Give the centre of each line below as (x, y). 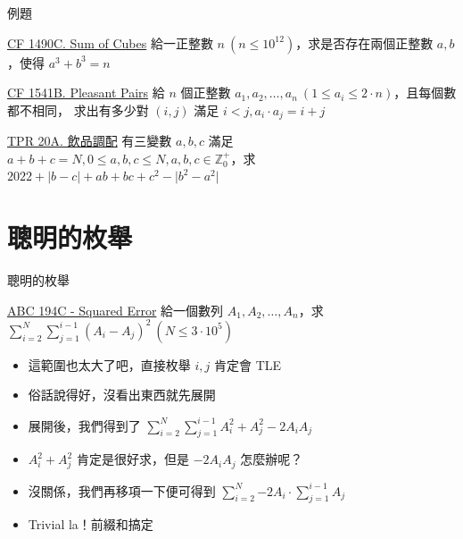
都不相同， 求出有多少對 (78, 109)
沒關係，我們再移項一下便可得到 (122, 490)
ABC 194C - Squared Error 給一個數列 (116, 310)
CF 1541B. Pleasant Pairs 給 (86, 93)
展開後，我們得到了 (84, 425)
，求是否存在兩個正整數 (364, 42)
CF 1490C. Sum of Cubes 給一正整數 (110, 42)
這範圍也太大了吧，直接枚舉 (109, 364)
